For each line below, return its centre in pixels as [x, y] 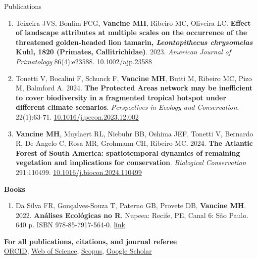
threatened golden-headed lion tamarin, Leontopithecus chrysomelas [134, 42]
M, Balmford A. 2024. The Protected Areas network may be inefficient [134, 88]
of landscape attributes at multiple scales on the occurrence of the [131, 32]
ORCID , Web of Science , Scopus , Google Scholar [78, 251]
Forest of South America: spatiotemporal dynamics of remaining [128, 152]
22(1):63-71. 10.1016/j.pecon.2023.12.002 [77, 116]
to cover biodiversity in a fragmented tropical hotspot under [121, 97]
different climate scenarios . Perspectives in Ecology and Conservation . [127, 107]
